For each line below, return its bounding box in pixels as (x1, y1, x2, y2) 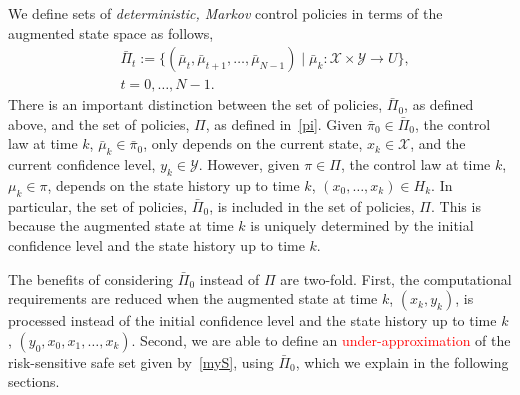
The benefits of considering (8, 268, 174, 289)
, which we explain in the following (295, 351, 509, 372)
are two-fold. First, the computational (280, 268, 512, 289)
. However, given (198, 154, 300, 175)
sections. (8, 371, 60, 392)
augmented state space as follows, (8, 22, 214, 43)
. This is (431, 195, 481, 216)
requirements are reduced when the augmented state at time (8, 288, 378, 309)
